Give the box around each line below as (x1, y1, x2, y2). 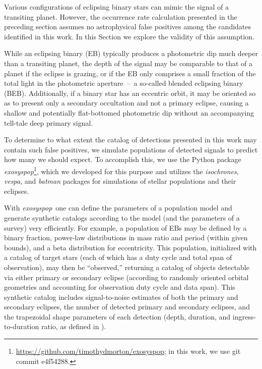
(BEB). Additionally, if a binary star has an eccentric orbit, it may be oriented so (4, 87, 256, 98)
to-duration (4, 321, 39, 332)
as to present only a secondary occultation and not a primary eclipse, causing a (4, 97, 249, 108)
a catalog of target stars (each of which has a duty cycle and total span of (4, 252, 232, 262)
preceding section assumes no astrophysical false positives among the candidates (4, 21, 251, 32)
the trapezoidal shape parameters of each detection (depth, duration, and (4, 311, 231, 322)
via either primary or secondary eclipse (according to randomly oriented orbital (4, 272, 249, 282)
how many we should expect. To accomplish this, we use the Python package (4, 154, 241, 165)
